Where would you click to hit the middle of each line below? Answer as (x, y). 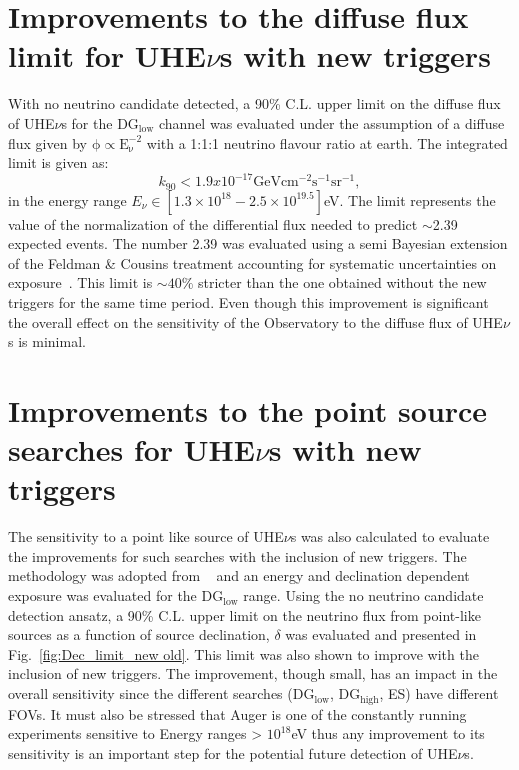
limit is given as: (58, 162)
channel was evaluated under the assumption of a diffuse (331, 122)
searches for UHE (131, 449)
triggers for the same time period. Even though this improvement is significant (248, 302)
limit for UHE (107, 55)
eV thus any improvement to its (388, 733)
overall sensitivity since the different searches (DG (161, 693)
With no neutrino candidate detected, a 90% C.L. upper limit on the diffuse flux (254, 103)
